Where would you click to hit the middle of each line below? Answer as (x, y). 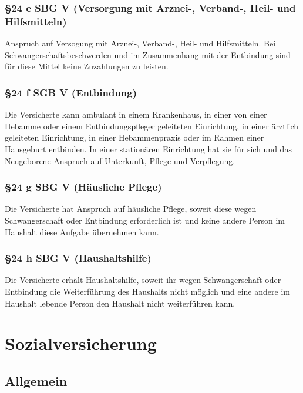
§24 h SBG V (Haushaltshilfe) (78, 258)
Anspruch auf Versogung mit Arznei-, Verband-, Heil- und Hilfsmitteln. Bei (140, 43)
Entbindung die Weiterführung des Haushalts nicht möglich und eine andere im (147, 291)
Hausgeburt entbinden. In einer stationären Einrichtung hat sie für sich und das (148, 149)
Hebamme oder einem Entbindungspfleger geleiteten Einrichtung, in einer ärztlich (152, 126)
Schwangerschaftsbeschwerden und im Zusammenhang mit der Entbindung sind (148, 54)
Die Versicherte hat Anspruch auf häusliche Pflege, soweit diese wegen (131, 209)
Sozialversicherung (81, 343)
